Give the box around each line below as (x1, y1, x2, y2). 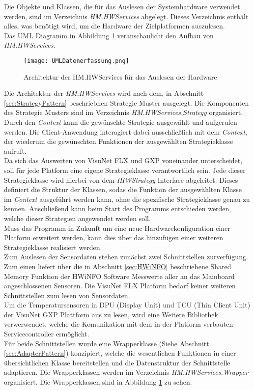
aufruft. (4, 145, 27, 156)
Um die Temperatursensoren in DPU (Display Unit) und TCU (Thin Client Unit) (4, 300, 251, 310)
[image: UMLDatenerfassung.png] (24, 57, 129, 64)
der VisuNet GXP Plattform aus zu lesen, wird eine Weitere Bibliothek (4, 309, 218, 319)
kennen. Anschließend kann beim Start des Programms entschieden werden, (4, 203, 231, 214)
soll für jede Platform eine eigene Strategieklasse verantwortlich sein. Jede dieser (4, 165, 246, 175)
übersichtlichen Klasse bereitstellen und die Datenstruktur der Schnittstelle (4, 357, 230, 367)
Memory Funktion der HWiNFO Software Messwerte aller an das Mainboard (4, 271, 235, 281)
